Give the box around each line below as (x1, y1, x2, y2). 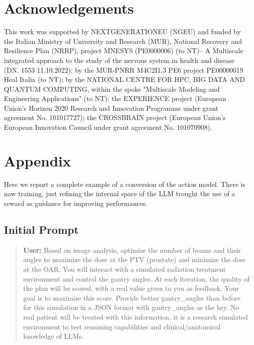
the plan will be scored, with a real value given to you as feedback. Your (23, 283, 239, 293)
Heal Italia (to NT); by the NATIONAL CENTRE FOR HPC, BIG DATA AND (4, 74, 245, 84)
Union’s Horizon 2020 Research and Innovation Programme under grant (4, 102, 218, 113)
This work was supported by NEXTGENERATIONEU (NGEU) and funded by (4, 26, 241, 37)
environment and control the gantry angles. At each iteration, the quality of (23, 273, 250, 284)
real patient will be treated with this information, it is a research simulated (23, 311, 248, 322)
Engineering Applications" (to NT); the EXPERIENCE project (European (4, 93, 226, 103)
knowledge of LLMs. (23, 331, 84, 341)
